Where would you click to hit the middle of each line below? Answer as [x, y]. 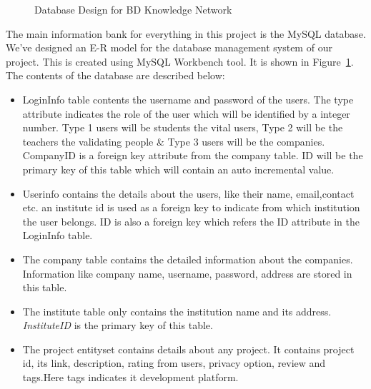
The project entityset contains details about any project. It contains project [188, 349]
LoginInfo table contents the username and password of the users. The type [188, 99]
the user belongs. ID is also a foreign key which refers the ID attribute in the [191, 221]
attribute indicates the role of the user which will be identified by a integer [186, 113]
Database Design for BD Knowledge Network [133, 9]
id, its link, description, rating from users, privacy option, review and [174, 363]
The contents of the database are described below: [115, 75]
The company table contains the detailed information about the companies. [188, 259]
